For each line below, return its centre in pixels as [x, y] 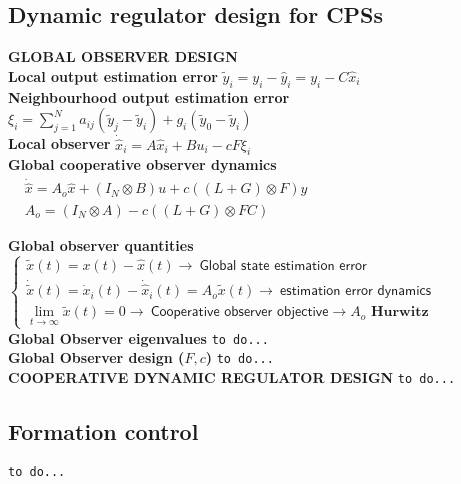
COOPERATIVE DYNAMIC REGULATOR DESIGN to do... [232, 377]
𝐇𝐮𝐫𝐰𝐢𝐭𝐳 [399, 312]
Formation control [103, 431]
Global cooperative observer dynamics [142, 164]
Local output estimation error [113, 75]
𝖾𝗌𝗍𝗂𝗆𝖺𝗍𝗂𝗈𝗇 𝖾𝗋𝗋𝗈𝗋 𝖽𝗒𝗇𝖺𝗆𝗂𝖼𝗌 [356, 291]
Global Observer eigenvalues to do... [138, 337]
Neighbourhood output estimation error [149, 96]
